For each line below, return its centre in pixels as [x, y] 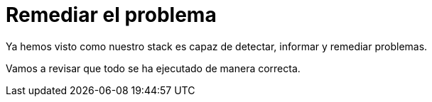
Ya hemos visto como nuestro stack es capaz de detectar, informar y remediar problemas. [217, 46]
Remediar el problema [111, 15]
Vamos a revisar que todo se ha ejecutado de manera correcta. [153, 68]
